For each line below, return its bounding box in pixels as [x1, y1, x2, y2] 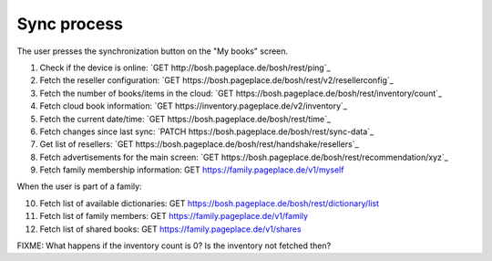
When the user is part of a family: [16, 181, 142, 192]
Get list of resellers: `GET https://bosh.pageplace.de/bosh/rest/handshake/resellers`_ [39, 139, 359, 150]
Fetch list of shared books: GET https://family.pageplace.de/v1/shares [39, 224, 302, 235]
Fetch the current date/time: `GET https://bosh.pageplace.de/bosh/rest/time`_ [39, 113, 332, 124]
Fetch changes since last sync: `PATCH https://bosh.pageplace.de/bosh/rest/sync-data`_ [39, 126, 374, 137]
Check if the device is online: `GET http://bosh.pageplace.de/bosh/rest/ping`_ [39, 62, 332, 73]
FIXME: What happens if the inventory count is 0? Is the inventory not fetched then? [16, 240, 332, 251]
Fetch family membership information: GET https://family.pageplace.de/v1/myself [39, 164, 344, 175]
